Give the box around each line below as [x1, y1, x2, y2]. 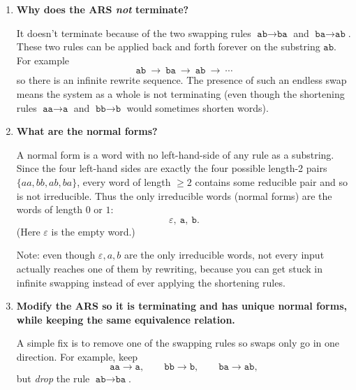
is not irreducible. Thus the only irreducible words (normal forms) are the [16, 188, 332, 203]
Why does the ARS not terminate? [16, 2, 189, 16]
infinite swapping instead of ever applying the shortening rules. [16, 275, 285, 289]
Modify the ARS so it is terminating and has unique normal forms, [16, 298, 347, 313]
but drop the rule [16, 371, 90, 386]
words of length [16, 202, 83, 217]
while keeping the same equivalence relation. [16, 312, 235, 326]
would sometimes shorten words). [126, 100, 269, 115]
